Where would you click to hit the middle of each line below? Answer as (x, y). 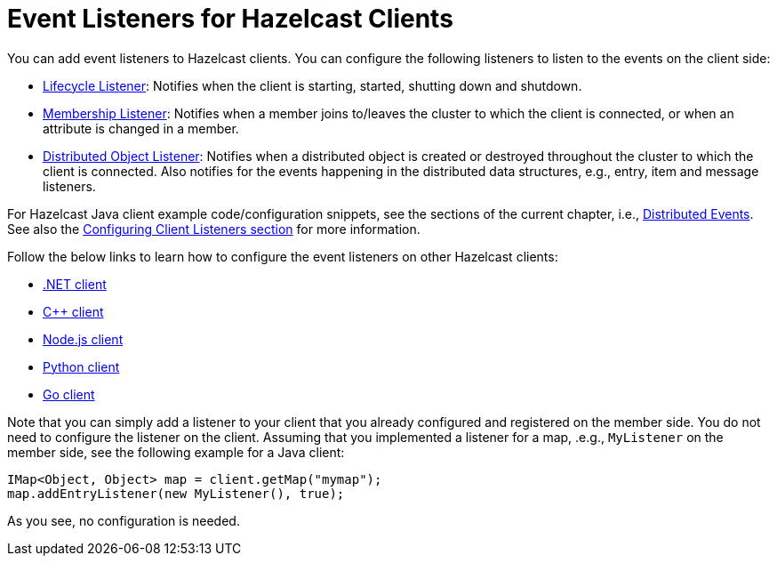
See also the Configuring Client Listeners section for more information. (214, 229)
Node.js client (83, 339)
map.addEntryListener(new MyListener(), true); (176, 493)
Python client (81, 366)
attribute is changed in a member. (141, 128)
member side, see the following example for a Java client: (176, 452)
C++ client (73, 311)
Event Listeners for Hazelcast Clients (230, 19)
